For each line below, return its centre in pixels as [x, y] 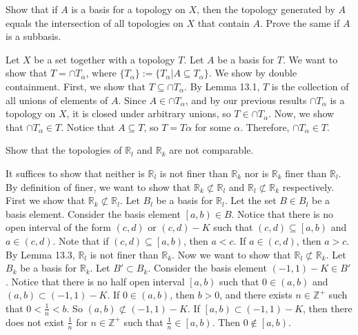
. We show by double [253, 73]
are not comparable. [211, 150]
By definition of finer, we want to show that [98, 186]
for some [213, 126]
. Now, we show [301, 113]
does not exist [35, 322]
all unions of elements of [57, 100]
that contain [223, 22]
